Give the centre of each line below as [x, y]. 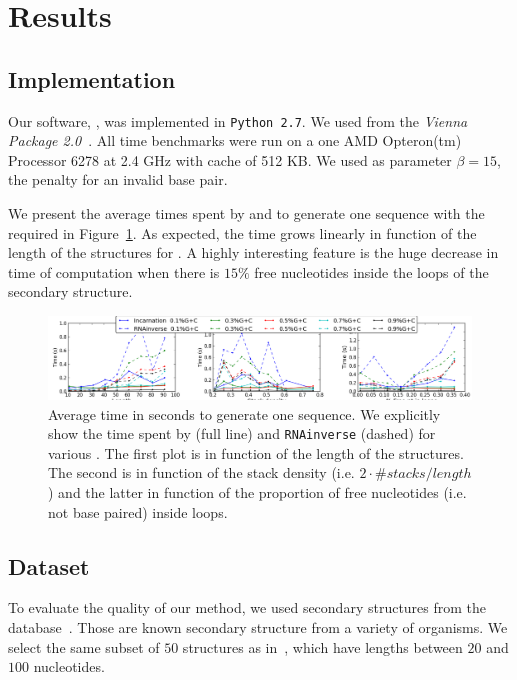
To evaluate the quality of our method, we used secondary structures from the [247, 607]
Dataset [49, 565]
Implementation [92, 78]
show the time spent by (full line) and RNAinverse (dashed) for [242, 433]
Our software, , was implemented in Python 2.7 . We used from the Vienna [238, 120]
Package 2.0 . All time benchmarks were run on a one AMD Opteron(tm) [235, 140]
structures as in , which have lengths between [322, 646]
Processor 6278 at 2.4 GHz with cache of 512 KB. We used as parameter [230, 159]
